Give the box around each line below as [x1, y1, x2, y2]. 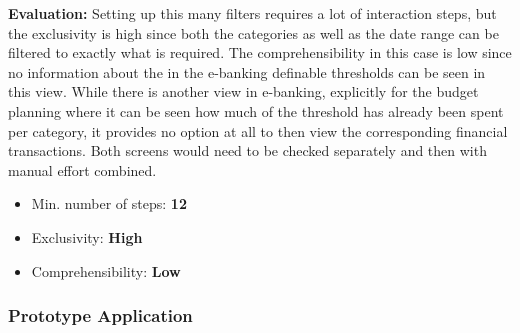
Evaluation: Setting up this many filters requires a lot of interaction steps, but [8, 3, 497, 23]
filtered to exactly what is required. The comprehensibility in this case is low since [8, 42, 512, 63]
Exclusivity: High [31, 226, 143, 247]
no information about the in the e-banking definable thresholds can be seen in [8, 61, 486, 82]
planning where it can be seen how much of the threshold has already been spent [8, 100, 504, 121]
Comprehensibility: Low [31, 260, 181, 281]
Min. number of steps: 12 [31, 193, 187, 214]
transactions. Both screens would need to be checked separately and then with [8, 140, 487, 161]
